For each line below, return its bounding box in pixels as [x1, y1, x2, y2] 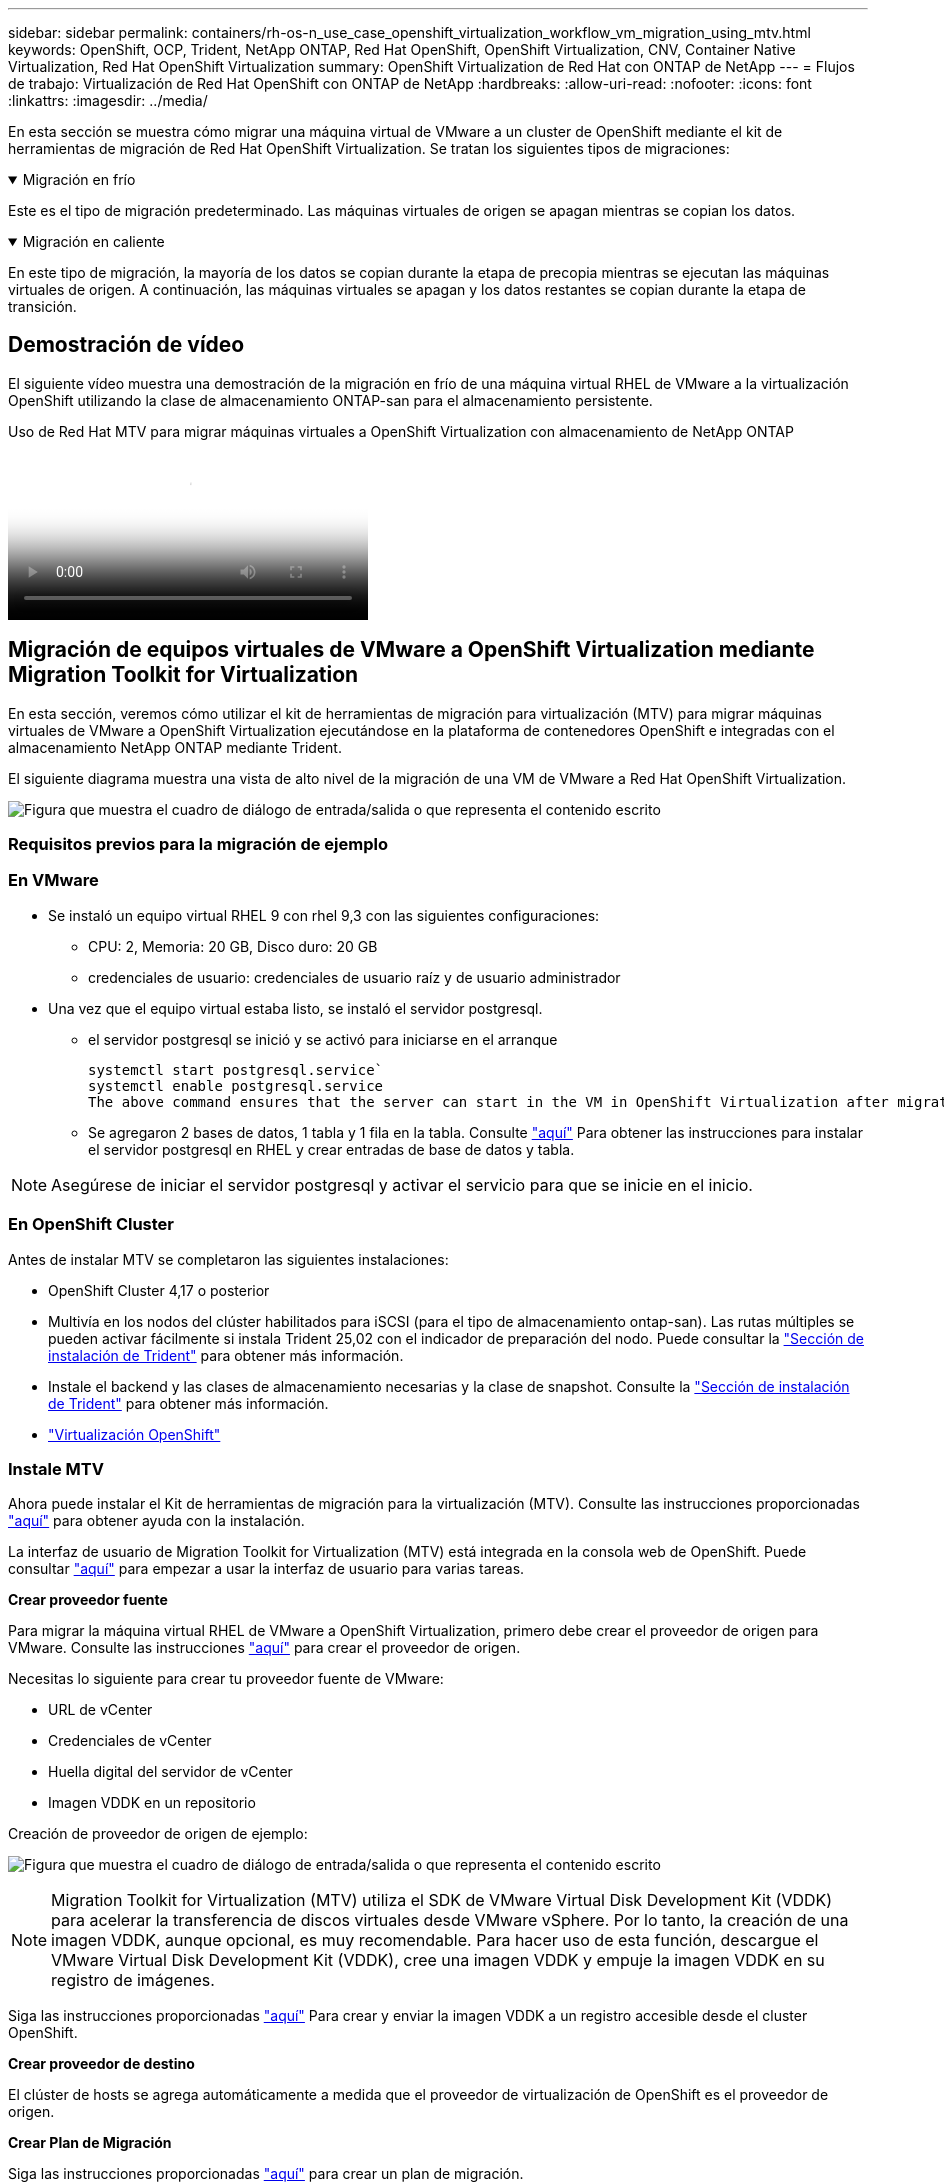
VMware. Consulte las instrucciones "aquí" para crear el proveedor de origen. [8, 1639, 521, 1657]
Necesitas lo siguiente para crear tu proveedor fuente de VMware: [8, 1670, 444, 1688]
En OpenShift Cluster [8, 1214, 175, 1235]
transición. [8, 298, 77, 315]
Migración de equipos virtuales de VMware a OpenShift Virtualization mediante [8, 637, 815, 663]
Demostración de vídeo [8, 332, 245, 358]
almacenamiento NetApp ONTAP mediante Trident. [8, 738, 342, 756]
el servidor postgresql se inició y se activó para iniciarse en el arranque [88, 1030, 558, 1048]
